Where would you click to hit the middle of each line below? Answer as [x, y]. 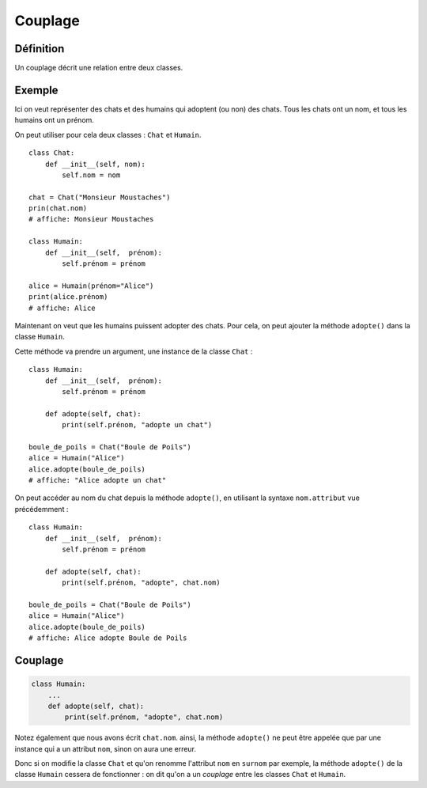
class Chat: [52, 153]
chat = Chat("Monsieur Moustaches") [100, 197]
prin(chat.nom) [58, 208]
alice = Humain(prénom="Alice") [91, 286]
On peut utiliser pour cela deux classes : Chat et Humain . [108, 134]
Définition [40, 49]
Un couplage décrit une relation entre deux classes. [99, 68]
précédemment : [42, 509]
